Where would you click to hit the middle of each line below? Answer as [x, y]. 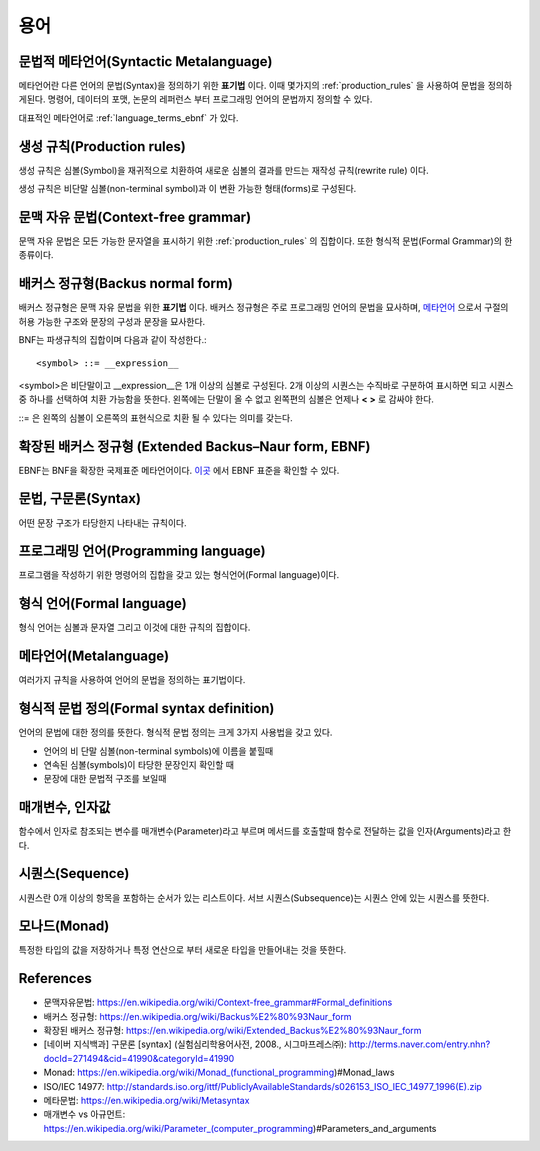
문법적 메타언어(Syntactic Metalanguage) [145, 61]
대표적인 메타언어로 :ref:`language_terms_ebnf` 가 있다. [128, 117]
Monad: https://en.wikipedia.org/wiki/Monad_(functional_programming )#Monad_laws [219, 1072]
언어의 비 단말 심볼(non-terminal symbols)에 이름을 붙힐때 [158, 751]
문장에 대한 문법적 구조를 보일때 [105, 779]
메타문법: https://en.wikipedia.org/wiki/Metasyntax [146, 1101]
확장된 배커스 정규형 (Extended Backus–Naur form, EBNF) [194, 446]
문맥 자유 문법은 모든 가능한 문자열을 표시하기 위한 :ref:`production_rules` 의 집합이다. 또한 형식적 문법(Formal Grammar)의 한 [265, 241]
